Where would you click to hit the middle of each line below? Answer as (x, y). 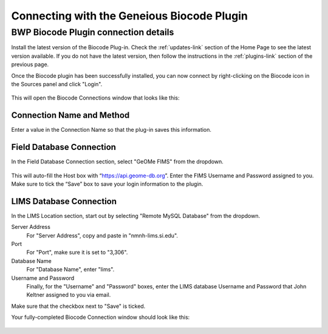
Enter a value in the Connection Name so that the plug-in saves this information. (111, 130)
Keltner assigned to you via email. (69, 295)
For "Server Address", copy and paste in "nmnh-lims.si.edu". (102, 235)
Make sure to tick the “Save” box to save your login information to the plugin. (107, 184)
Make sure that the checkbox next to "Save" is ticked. (78, 306)
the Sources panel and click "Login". (57, 84)
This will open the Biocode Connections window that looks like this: (95, 98)
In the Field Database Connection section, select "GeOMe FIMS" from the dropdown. (118, 162)
